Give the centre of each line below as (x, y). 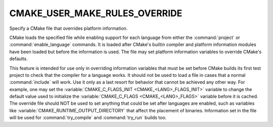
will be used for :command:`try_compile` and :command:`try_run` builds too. (88, 118)
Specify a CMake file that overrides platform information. (69, 28)
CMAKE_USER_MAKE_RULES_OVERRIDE (96, 13)
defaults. (18, 59)
